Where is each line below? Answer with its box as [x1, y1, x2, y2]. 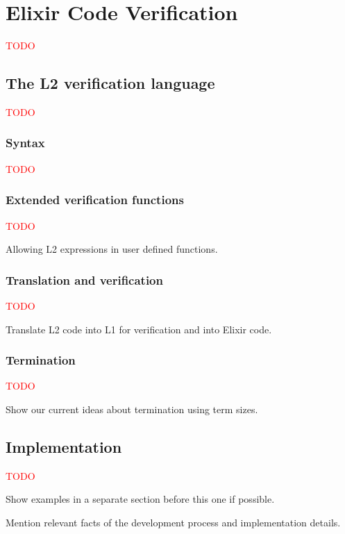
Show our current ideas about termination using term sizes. [6, 401, 258, 416]
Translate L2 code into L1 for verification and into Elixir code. [6, 322, 272, 336]
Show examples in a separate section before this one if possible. [6, 492, 275, 506]
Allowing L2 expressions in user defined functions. [6, 242, 218, 256]
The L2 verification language [6, 72, 215, 94]
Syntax [6, 134, 45, 151]
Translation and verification [6, 271, 163, 288]
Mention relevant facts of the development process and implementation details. [6, 515, 341, 529]
